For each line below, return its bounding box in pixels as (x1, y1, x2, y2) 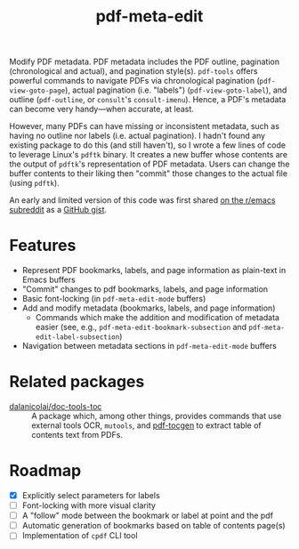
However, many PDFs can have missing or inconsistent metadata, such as (9, 121, 280, 132)
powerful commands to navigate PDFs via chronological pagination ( (9, 76, 260, 86)
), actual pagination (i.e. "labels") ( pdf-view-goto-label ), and (65, 85, 287, 95)
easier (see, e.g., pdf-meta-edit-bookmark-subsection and (35, 322, 247, 333)
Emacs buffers (21, 274, 76, 286)
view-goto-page (9, 86, 66, 95)
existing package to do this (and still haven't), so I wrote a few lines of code (9, 140, 287, 150)
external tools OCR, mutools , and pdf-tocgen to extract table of (31, 420, 263, 431)
